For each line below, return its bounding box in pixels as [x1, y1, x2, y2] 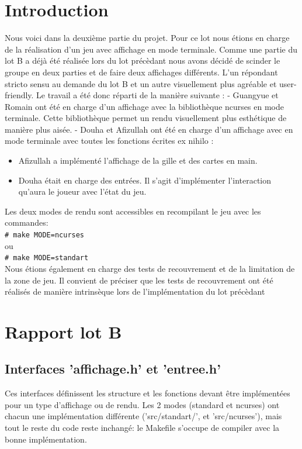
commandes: [5, 216, 48, 229]
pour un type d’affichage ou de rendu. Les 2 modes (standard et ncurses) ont [5, 398, 280, 410]
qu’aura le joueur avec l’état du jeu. [18, 185, 147, 198]
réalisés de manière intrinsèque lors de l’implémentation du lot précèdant [5, 285, 265, 298]
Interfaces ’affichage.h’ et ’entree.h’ [5, 360, 221, 378]
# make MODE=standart [5, 254, 89, 263]
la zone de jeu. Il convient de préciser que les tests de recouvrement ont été [5, 274, 273, 286]
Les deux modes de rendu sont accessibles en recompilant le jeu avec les [5, 205, 261, 217]
